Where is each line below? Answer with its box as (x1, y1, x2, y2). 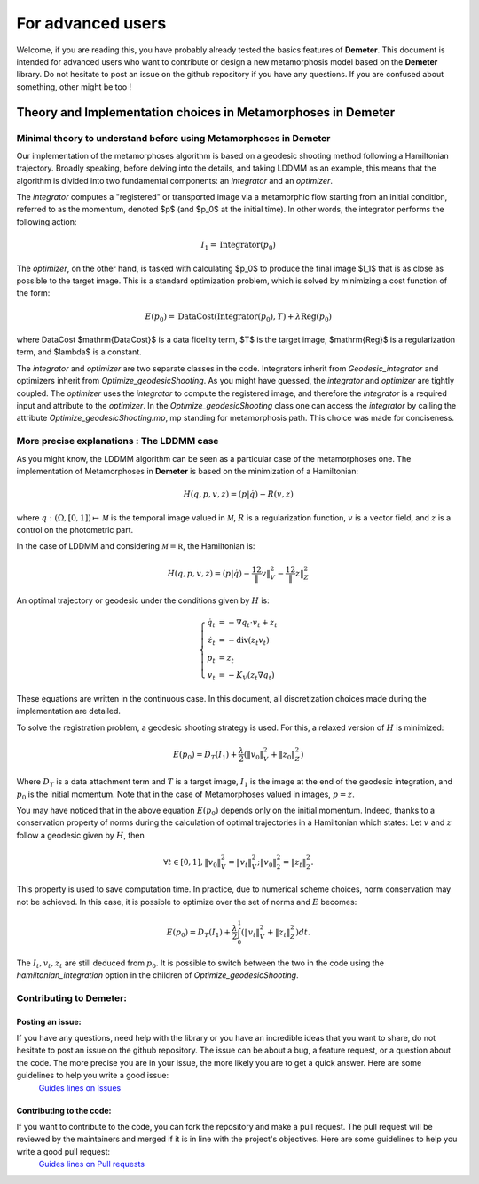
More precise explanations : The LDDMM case (16, 435, 219, 448)
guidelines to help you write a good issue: (16, 1070, 169, 1081)
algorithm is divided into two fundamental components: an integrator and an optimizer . (16, 175, 333, 186)
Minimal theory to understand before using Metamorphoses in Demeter (16, 131, 331, 144)
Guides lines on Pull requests (38, 1159, 145, 1170)
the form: (16, 288, 51, 298)
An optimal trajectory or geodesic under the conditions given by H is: (16, 595, 270, 606)
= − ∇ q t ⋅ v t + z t (218, 617, 279, 630)
